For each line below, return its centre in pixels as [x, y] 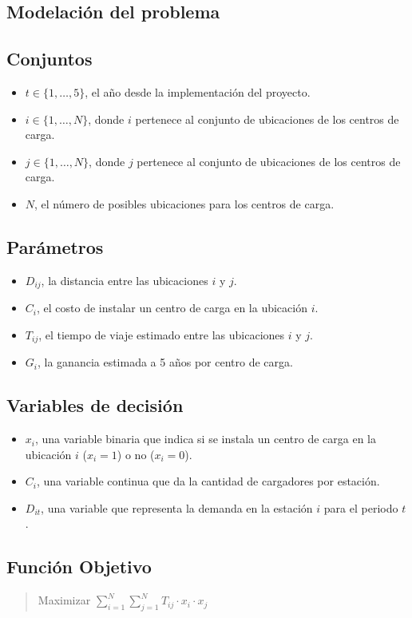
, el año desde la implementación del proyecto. [198, 91]
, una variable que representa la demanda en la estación [177, 507]
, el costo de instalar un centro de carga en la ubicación [172, 308]
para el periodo [361, 507]
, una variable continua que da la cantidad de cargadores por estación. [208, 481]
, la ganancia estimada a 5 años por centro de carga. [165, 362]
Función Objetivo [79, 566]
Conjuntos [50, 59]
